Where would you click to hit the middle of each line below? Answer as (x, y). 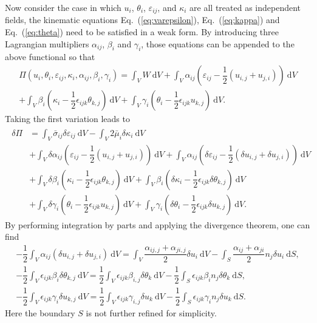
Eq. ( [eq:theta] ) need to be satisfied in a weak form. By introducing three (142, 32)
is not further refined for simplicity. (151, 312)
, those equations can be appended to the (218, 43)
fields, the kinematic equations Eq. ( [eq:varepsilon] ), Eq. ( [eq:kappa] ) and (142, 20)
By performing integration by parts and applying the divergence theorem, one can (158, 224)
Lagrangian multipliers (47, 43)
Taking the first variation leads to (67, 119)
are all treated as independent (245, 7)
